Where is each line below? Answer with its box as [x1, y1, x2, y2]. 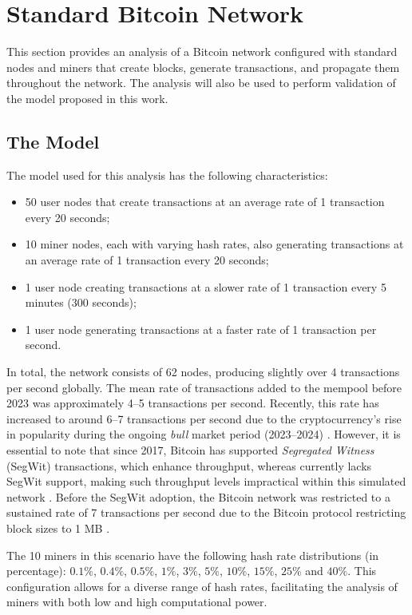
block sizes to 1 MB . [6, 519, 110, 536]
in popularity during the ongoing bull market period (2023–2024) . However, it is [6, 426, 401, 442]
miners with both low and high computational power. [6, 593, 267, 610]
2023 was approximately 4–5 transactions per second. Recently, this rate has [6, 395, 379, 411]
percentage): [6, 562, 66, 579]
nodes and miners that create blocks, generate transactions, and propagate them [6, 58, 400, 75]
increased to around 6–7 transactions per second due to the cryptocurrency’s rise [6, 410, 402, 427]
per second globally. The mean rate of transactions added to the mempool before [6, 379, 402, 395]
